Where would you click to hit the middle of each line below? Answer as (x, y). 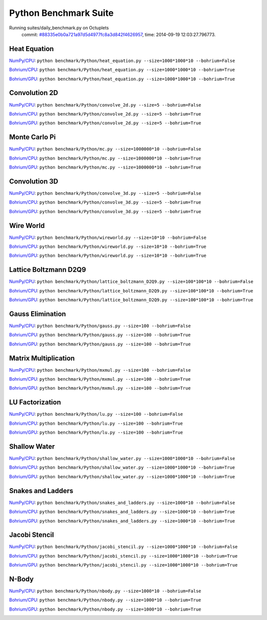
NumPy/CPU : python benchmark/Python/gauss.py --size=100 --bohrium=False (100, 326)
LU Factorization (35, 402)
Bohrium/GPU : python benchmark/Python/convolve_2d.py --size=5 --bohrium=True (105, 123)
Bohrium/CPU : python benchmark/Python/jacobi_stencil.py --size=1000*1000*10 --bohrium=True (123, 556)
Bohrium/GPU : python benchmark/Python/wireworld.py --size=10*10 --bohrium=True (108, 256)
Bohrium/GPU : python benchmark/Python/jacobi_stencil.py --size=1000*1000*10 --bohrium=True (123, 565)
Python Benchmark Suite (61, 13)
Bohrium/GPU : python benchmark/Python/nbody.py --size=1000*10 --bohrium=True (105, 609)
